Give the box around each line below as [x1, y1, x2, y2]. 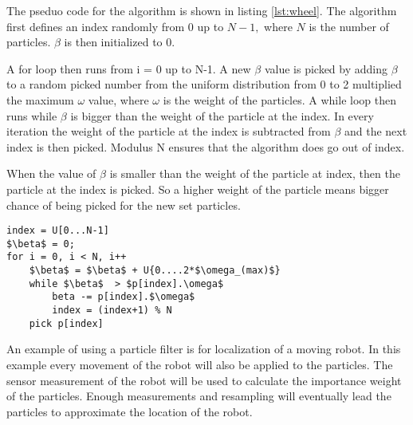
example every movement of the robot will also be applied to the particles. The [6, 356, 393, 372]
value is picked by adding [264, 60, 387, 77]
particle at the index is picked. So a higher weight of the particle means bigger [6, 180, 389, 197]
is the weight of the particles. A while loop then [163, 91, 396, 108]
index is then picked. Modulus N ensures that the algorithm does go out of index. [6, 138, 405, 155]
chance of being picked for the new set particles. [6, 196, 241, 213]
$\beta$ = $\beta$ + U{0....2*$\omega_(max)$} [29, 265, 281, 277]
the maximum [6, 91, 74, 108]
